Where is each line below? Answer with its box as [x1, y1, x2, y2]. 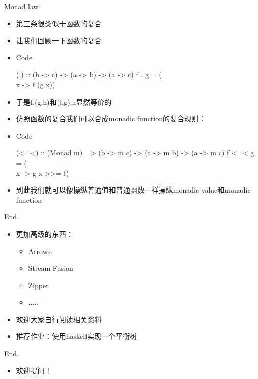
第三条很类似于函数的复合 [16, 18, 102, 28]
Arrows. [28, 245, 53, 256]
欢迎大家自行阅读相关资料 [16, 313, 102, 324]
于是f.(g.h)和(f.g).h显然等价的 [16, 96, 112, 107]
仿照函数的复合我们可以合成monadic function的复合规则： [16, 113, 206, 124]
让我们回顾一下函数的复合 [16, 35, 102, 46]
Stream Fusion [28, 263, 73, 273]
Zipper [28, 279, 49, 290]
